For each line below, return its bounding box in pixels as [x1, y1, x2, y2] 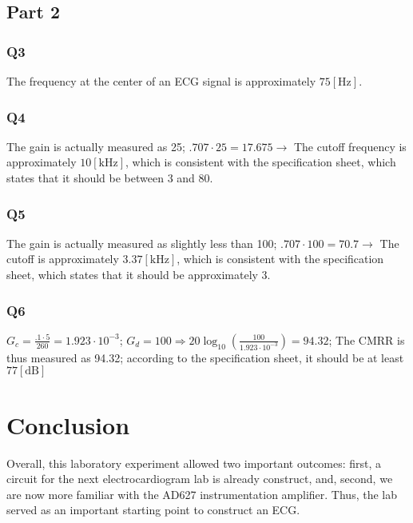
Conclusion [6, 408, 130, 441]
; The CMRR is [328, 331, 405, 348]
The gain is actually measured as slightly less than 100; [6, 234, 277, 251]
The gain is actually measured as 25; [6, 138, 185, 154]
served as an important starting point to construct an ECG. [6, 501, 300, 518]
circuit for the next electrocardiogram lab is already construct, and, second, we [6, 470, 393, 487]
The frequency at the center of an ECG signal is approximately [6, 73, 316, 89]
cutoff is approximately [6, 250, 119, 267]
